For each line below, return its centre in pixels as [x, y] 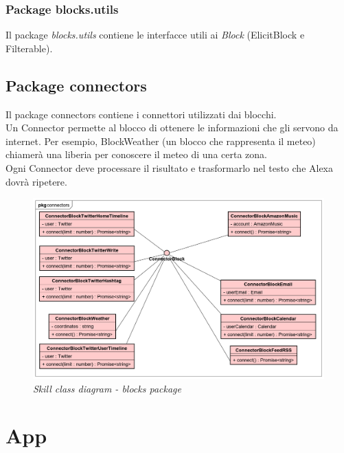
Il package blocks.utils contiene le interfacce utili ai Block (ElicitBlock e [155, 35]
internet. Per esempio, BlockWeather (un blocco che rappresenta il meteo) [161, 141]
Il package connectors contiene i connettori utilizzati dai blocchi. [141, 114]
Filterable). [29, 48]
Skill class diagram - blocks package [107, 388]
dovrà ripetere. [36, 181]
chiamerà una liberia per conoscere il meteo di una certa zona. [136, 154]
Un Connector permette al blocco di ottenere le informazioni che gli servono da [172, 128]
